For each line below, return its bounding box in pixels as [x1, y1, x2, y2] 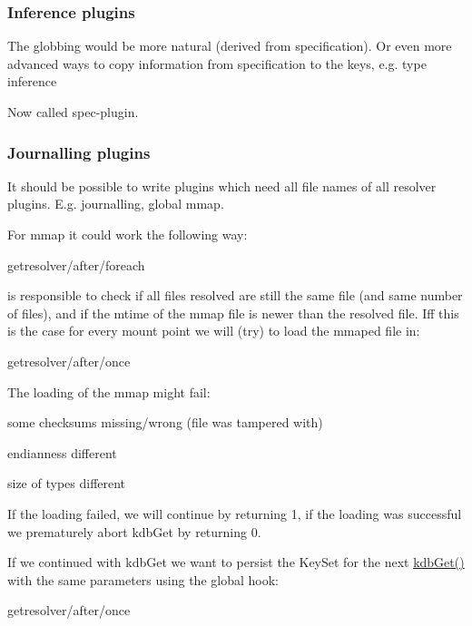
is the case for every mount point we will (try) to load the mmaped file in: [7, 321, 420, 340]
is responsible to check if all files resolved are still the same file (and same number [7, 286, 463, 305]
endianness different [7, 443, 117, 462]
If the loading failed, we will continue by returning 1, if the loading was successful [7, 504, 462, 523]
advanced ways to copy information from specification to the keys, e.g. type [7, 54, 427, 73]
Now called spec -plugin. [7, 103, 139, 121]
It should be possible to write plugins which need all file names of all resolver [7, 176, 437, 195]
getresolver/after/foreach [7, 255, 145, 274]
